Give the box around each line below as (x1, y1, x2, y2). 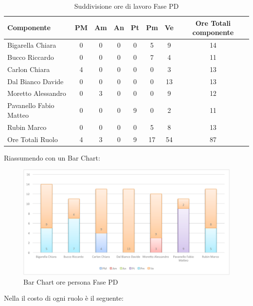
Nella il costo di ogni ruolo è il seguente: (4, 293, 124, 303)
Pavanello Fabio (7, 100, 54, 110)
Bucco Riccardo (7, 52, 54, 62)
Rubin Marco (7, 122, 47, 132)
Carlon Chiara (7, 64, 50, 74)
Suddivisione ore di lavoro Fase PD (74, 1, 179, 11)
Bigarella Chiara (7, 40, 56, 50)
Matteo (7, 109, 29, 120)
